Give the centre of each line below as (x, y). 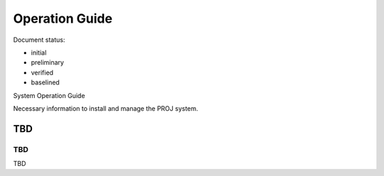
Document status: (39, 40)
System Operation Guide (49, 95)
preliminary (47, 62)
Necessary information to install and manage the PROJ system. (106, 108)
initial (39, 53)
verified (42, 72)
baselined (45, 82)
